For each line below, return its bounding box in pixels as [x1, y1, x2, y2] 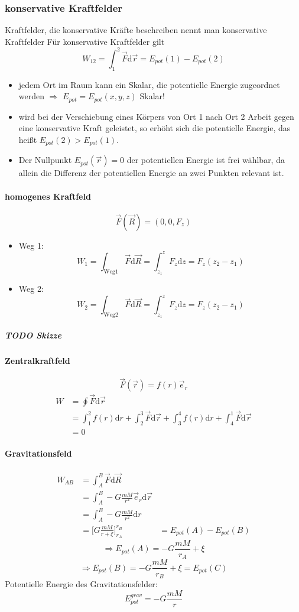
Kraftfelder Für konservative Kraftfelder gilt [5, 35, 165, 47]
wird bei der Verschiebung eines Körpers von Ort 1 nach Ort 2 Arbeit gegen [18, 110, 294, 122]
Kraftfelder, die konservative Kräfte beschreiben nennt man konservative [5, 24, 267, 36]
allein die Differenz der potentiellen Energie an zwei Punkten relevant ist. [18, 167, 284, 179]
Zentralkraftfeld [5, 354, 70, 366]
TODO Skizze [5, 328, 61, 341]
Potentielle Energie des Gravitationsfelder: [5, 577, 158, 590]
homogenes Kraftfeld [5, 190, 91, 202]
